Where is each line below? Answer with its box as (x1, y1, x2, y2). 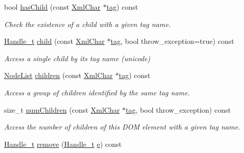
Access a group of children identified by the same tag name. (4, 87, 190, 97)
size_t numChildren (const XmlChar (4, 104, 120, 115)
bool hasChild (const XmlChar (4, 2, 101, 12)
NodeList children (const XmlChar (4, 70, 113, 81)
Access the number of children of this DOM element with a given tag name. (4, 121, 240, 132)
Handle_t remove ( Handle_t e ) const (4, 138, 122, 149)
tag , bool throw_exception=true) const (110, 36, 234, 46)
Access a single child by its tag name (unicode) (4, 53, 151, 63)
